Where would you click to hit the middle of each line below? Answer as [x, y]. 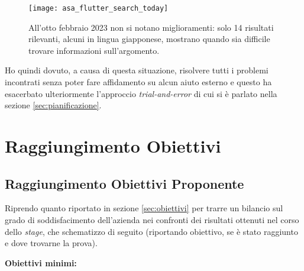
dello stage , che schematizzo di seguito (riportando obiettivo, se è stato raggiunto [151, 231]
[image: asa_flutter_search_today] [98, 8]
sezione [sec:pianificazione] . [53, 105]
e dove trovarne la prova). [51, 243]
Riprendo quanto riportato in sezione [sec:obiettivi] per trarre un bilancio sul [144, 208]
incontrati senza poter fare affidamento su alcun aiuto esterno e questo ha [138, 82]
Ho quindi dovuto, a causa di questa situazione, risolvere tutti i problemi [137, 70]
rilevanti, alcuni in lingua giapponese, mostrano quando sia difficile [149, 39]
